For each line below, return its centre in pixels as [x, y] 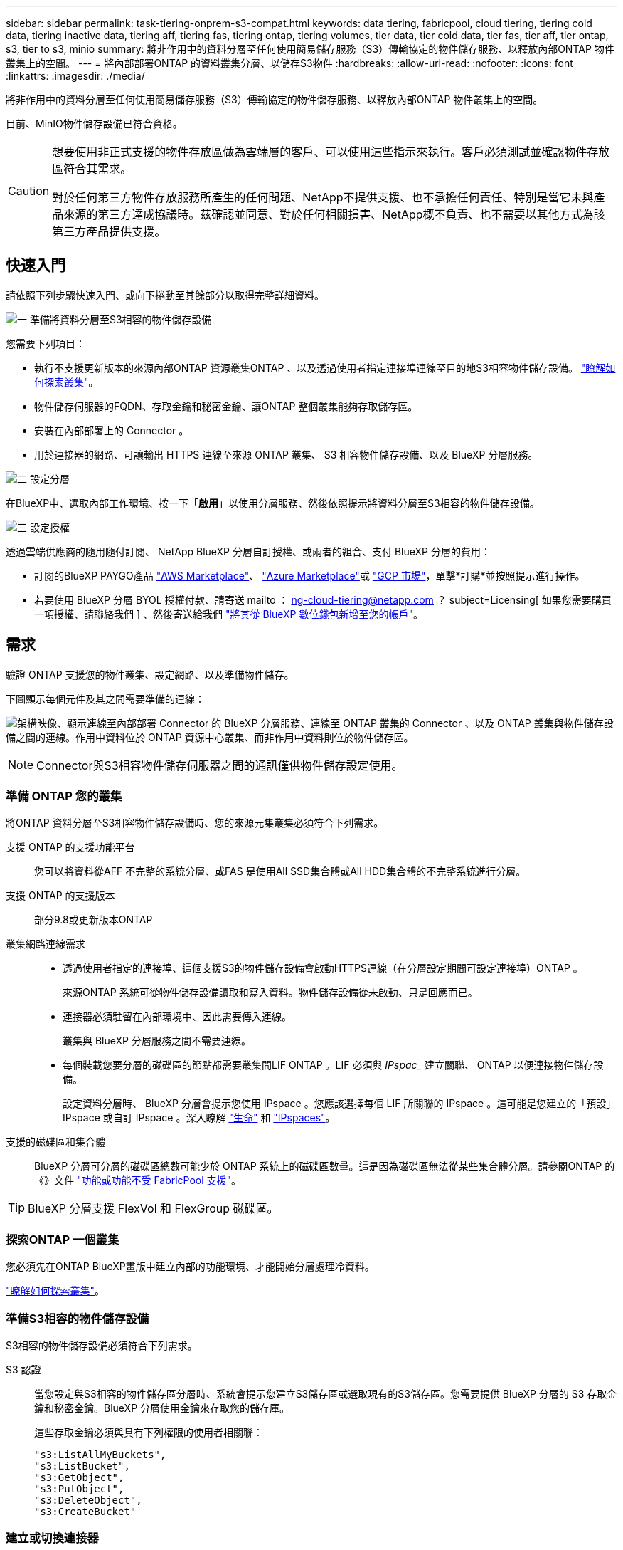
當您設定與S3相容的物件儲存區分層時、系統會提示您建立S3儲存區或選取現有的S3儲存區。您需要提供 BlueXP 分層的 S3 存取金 [326, 1393]
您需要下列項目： [46, 343]
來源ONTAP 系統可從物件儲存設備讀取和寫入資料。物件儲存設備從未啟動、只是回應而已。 [270, 993]
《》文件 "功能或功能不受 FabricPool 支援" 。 [138, 1180]
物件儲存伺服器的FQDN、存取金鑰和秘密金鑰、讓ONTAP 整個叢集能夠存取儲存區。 [226, 406]
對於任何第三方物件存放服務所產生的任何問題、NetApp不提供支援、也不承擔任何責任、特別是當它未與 [323, 197]
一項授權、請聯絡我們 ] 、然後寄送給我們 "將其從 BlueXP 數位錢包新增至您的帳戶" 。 [229, 614]
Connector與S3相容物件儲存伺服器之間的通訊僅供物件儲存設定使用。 [220, 765]
